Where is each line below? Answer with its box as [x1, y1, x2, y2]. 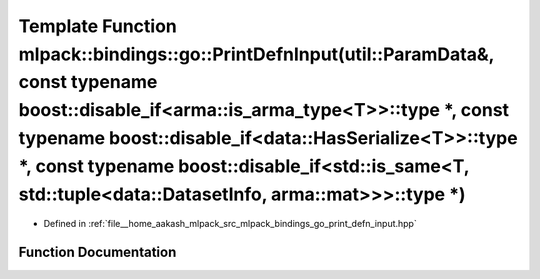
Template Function [18, 15, 177, 37]
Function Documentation [18, 244, 177, 261]
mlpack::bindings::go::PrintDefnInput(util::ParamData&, [18, 43, 495, 65]
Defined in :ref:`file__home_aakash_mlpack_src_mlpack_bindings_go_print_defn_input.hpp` [43, 218, 417, 230]
